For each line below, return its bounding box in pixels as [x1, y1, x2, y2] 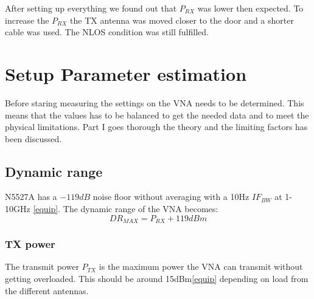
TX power [5, 236, 55, 252]
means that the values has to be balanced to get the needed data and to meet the [5, 108, 309, 121]
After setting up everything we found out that [5, 2, 177, 14]
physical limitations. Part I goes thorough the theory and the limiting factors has [5, 120, 308, 133]
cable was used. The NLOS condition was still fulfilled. [5, 26, 209, 38]
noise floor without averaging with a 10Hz [92, 190, 249, 203]
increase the [5, 13, 49, 26]
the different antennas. [5, 284, 89, 297]
